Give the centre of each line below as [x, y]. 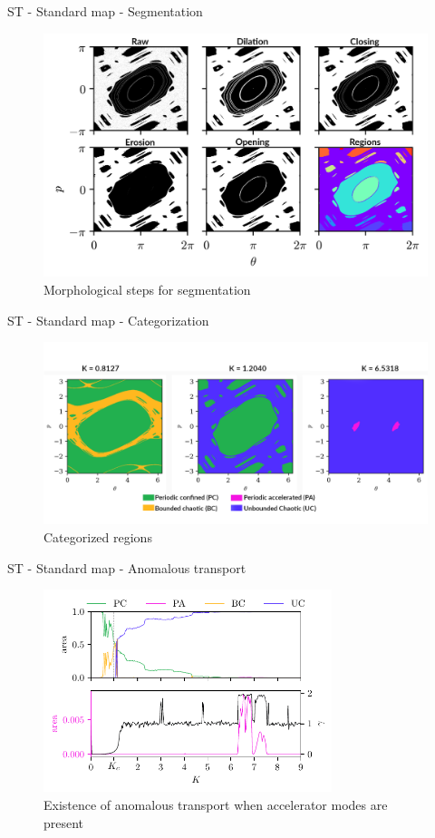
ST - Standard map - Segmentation [105, 11]
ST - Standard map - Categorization [108, 320]
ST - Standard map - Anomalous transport [127, 567]
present [64, 822]
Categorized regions [98, 536]
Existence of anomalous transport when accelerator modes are [216, 804]
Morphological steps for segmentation [147, 289]
